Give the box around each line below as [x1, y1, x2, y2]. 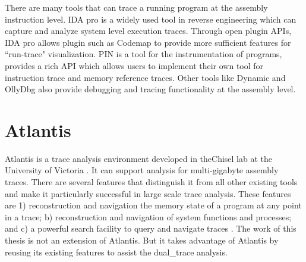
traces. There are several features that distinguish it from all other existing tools [5, 176, 298, 188]
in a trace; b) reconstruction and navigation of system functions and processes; [5, 210, 292, 223]
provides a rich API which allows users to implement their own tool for [5, 59, 264, 71]
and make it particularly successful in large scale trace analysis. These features [5, 187, 291, 199]
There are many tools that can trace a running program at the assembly [5, 1, 268, 13]
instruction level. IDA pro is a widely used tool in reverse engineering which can [5, 13, 296, 25]
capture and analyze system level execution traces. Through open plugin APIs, [5, 24, 292, 37]
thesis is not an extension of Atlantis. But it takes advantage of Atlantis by [5, 234, 279, 247]
